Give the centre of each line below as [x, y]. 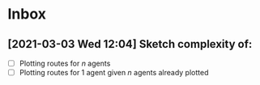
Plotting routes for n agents [65, 63]
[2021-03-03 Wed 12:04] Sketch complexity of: [130, 44]
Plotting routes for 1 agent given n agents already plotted [114, 73]
